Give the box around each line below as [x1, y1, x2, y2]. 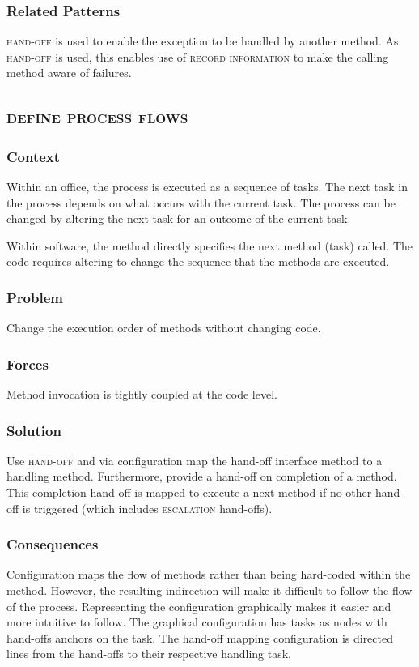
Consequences [6, 534, 99, 554]
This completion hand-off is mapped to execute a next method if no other [6, 484, 372, 500]
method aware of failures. [6, 64, 132, 81]
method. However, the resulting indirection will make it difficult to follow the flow [6, 582, 413, 598]
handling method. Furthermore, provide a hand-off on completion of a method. [6, 468, 397, 485]
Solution [6, 420, 61, 440]
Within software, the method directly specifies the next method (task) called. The [6, 237, 413, 254]
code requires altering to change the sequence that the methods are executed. [6, 253, 390, 270]
